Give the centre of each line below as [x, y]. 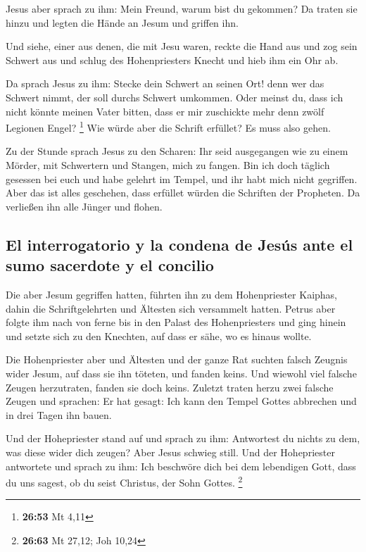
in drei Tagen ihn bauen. [59, 414]
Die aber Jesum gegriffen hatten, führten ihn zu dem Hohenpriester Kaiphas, [172, 294]
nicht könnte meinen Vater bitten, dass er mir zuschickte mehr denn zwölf [165, 111]
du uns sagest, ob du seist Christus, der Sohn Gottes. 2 [124, 481]
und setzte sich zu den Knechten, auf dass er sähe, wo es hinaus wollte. [159, 335]
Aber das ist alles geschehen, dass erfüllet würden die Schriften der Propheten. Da [183, 193]
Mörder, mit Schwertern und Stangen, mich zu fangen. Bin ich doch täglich [168, 165]
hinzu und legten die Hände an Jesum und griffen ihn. [122, 22]
